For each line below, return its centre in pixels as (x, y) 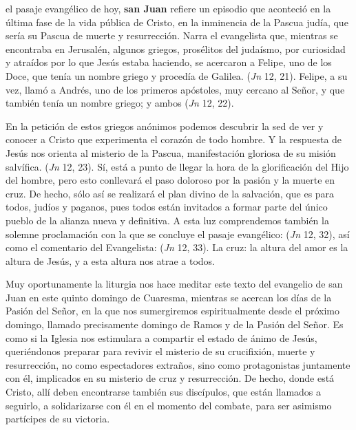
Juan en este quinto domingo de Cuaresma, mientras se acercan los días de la (169, 297)
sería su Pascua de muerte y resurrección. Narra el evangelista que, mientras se (172, 35)
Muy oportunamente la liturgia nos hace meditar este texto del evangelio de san (174, 284)
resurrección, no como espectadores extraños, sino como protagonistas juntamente (178, 364)
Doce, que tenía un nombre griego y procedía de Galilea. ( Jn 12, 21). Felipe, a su (177, 75)
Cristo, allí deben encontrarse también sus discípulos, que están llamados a (164, 392)
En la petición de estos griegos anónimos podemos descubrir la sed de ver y (165, 126)
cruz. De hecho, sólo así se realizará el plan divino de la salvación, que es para (170, 193)
